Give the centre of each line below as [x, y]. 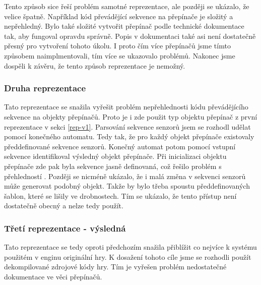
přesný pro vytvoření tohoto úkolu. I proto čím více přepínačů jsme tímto [117, 46]
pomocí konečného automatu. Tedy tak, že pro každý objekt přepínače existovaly [129, 136]
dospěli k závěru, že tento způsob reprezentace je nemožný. [95, 65]
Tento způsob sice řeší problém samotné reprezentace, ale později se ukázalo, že [127, 6]
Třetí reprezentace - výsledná [65, 228]
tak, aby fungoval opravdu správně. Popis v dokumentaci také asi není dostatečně [130, 36]
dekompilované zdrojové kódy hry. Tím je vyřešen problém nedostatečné [115, 267]
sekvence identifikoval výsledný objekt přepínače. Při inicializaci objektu [115, 156]
